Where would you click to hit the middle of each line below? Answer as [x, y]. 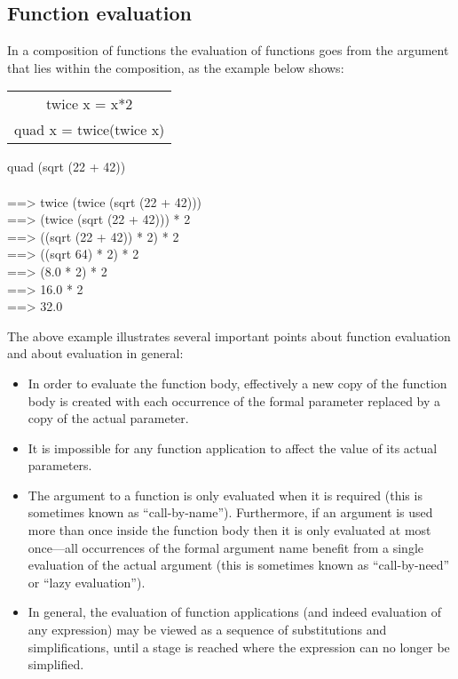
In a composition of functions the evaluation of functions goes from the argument [228, 50]
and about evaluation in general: [95, 353]
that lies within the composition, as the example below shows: [176, 67]
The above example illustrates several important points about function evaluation [229, 336]
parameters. [60, 465]
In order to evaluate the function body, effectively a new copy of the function [237, 383]
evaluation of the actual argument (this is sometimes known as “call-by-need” [239, 565]
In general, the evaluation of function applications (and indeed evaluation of [235, 612]
